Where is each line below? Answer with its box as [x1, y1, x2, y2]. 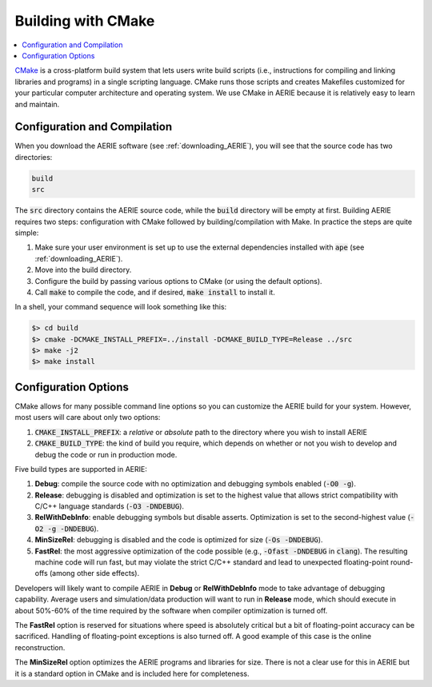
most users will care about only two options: [14, 413, 161, 422]
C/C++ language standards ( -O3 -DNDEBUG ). [34, 501, 184, 511]
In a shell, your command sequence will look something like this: [14, 302, 227, 312]
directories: [14, 152, 53, 162]
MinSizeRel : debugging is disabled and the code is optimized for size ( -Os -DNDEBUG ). [34, 535, 323, 545]
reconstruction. [14, 642, 66, 652]
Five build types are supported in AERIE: [14, 464, 147, 473]
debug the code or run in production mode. [34, 449, 178, 459]
